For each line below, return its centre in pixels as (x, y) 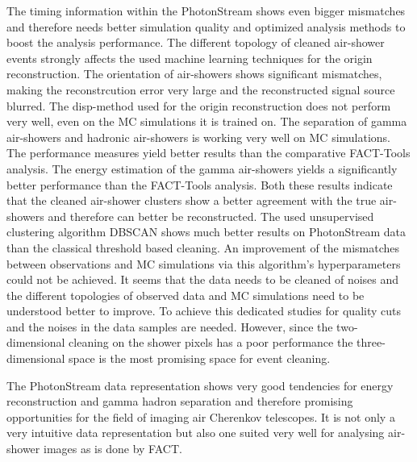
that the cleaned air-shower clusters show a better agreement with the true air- (202, 200)
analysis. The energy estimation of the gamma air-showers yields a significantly (202, 168)
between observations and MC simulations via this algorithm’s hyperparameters (204, 263)
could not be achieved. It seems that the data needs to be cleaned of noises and (203, 279)
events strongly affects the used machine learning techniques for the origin (190, 58)
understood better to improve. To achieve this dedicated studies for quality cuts (204, 311)
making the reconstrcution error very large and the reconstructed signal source (201, 89)
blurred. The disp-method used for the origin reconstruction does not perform (199, 105)
